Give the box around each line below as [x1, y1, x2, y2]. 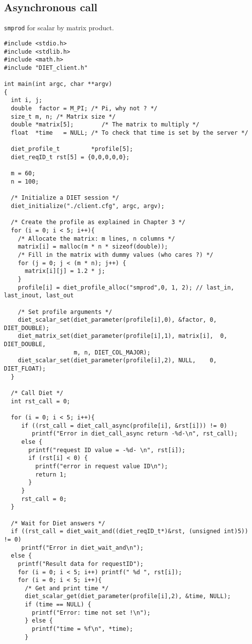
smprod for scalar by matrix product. [4, 22, 114, 33]
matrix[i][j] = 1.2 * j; [24, 268, 105, 275]
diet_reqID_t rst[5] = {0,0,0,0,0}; [11, 154, 130, 161]
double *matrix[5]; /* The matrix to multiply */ [11, 121, 199, 128]
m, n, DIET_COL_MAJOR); [74, 349, 151, 356]
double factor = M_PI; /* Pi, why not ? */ [11, 105, 157, 112]
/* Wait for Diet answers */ [11, 519, 105, 527]
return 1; [35, 471, 67, 478]
